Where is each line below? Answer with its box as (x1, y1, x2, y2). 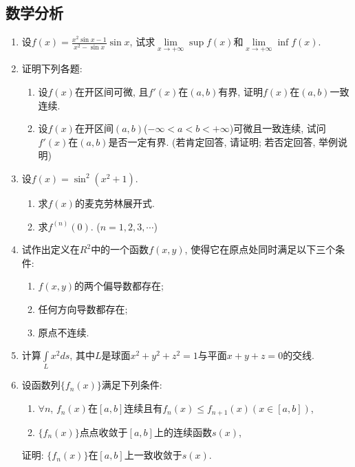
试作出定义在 (21, 242, 80, 257)
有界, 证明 (218, 85, 263, 99)
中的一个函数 (91, 242, 149, 257)
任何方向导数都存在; (38, 301, 128, 316)
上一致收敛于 (124, 448, 182, 462)
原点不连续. (38, 325, 89, 339)
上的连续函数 (153, 424, 212, 439)
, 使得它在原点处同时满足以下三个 (184, 242, 336, 257)
